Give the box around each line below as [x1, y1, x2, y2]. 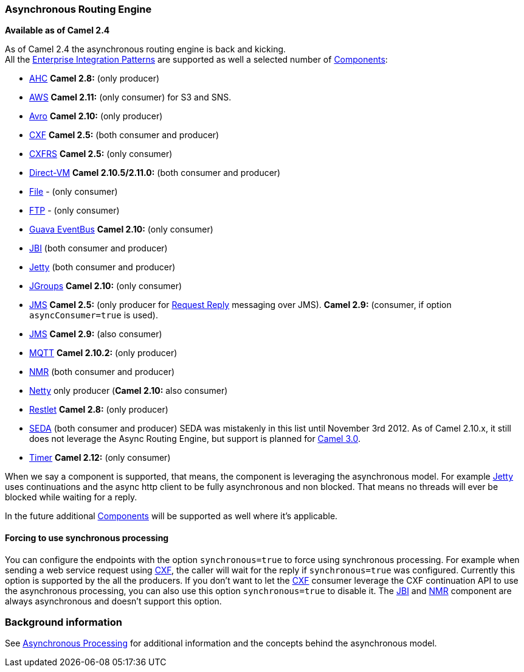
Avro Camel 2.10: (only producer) [29, 111, 163, 122]
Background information [5, 615, 122, 628]
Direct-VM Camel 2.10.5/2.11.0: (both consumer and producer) [29, 167, 281, 178]
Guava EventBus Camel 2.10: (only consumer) [29, 224, 213, 235]
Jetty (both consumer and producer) [29, 262, 176, 273]
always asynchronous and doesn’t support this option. [5, 595, 222, 606]
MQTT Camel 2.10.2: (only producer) [29, 348, 178, 359]
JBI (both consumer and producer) [29, 243, 168, 254]
